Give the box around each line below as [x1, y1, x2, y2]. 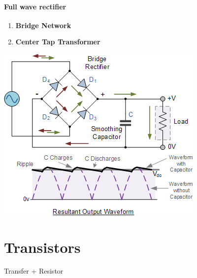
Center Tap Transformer [15, 36, 100, 47]
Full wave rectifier [4, 1, 66, 11]
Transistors [4, 237, 81, 257]
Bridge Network [15, 20, 71, 30]
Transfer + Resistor [4, 265, 64, 276]
